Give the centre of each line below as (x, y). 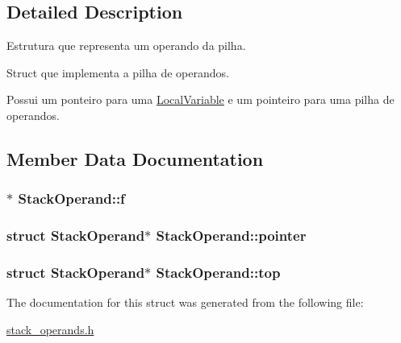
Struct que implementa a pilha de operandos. (118, 72)
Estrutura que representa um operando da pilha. (126, 45)
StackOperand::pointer (231, 236)
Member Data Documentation (135, 158)
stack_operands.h (50, 329)
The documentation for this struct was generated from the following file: (185, 302)
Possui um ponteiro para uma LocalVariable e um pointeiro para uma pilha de (200, 99)
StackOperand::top (218, 272)
